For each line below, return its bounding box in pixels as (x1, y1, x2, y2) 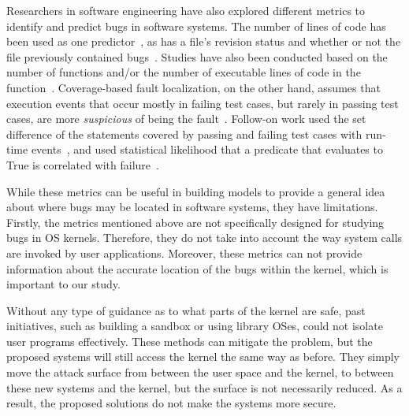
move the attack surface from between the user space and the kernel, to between (6, 364, 394, 381)
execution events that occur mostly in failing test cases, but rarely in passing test (6, 95, 399, 111)
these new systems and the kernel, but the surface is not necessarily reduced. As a (6, 379, 403, 396)
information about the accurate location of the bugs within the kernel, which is (6, 260, 389, 277)
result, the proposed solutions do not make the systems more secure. (6, 395, 336, 411)
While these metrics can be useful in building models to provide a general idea (6, 183, 385, 199)
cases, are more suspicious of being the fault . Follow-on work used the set (6, 110, 366, 127)
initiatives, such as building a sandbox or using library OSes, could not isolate (6, 318, 383, 334)
